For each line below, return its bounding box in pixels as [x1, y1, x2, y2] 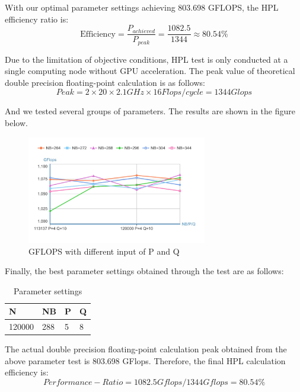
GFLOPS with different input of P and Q [28, 245, 180, 257]
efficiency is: [5, 366, 49, 378]
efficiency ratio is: [5, 12, 69, 25]
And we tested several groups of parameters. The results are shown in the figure [5, 105, 295, 117]
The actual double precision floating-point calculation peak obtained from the [5, 343, 287, 355]
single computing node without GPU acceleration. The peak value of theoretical [5, 65, 295, 77]
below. [5, 117, 28, 129]
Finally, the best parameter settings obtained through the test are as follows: [5, 265, 284, 277]
